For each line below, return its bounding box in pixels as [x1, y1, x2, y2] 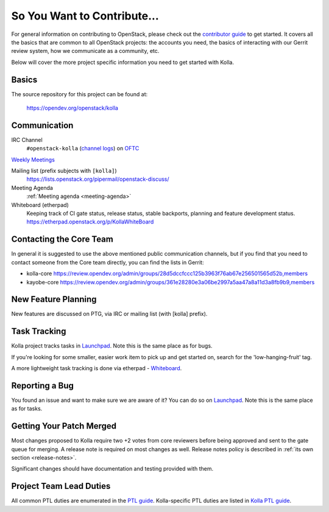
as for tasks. [11, 405, 43, 412]
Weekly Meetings [11, 156, 55, 163]
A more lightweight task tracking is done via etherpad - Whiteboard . [11, 365, 182, 372]
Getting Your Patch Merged [11, 421, 117, 432]
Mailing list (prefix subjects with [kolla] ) [11, 167, 117, 175]
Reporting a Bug [11, 380, 74, 391]
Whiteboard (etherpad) [11, 201, 69, 208]
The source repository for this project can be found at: [11, 90, 148, 97]
